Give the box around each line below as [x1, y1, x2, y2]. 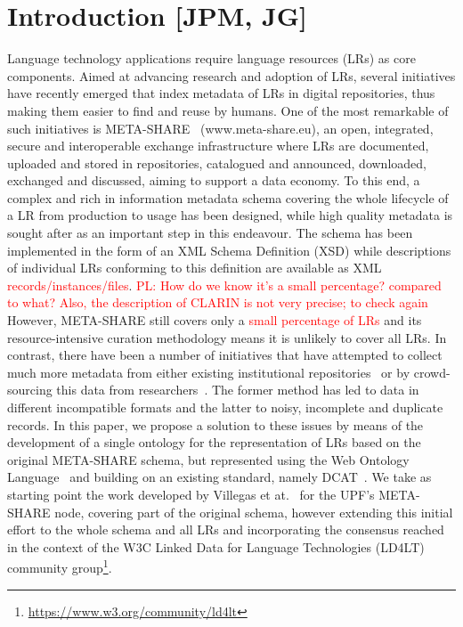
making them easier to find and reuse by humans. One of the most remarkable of [7, 101, 449, 119]
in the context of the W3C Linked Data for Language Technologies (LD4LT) [7, 537, 425, 556]
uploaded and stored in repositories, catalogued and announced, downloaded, [7, 153, 426, 172]
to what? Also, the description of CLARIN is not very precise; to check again [7, 293, 428, 312]
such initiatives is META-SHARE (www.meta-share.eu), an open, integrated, [7, 118, 434, 137]
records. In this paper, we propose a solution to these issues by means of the [7, 415, 424, 434]
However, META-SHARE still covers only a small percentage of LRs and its [7, 311, 422, 330]
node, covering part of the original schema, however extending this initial [54, 502, 453, 521]
